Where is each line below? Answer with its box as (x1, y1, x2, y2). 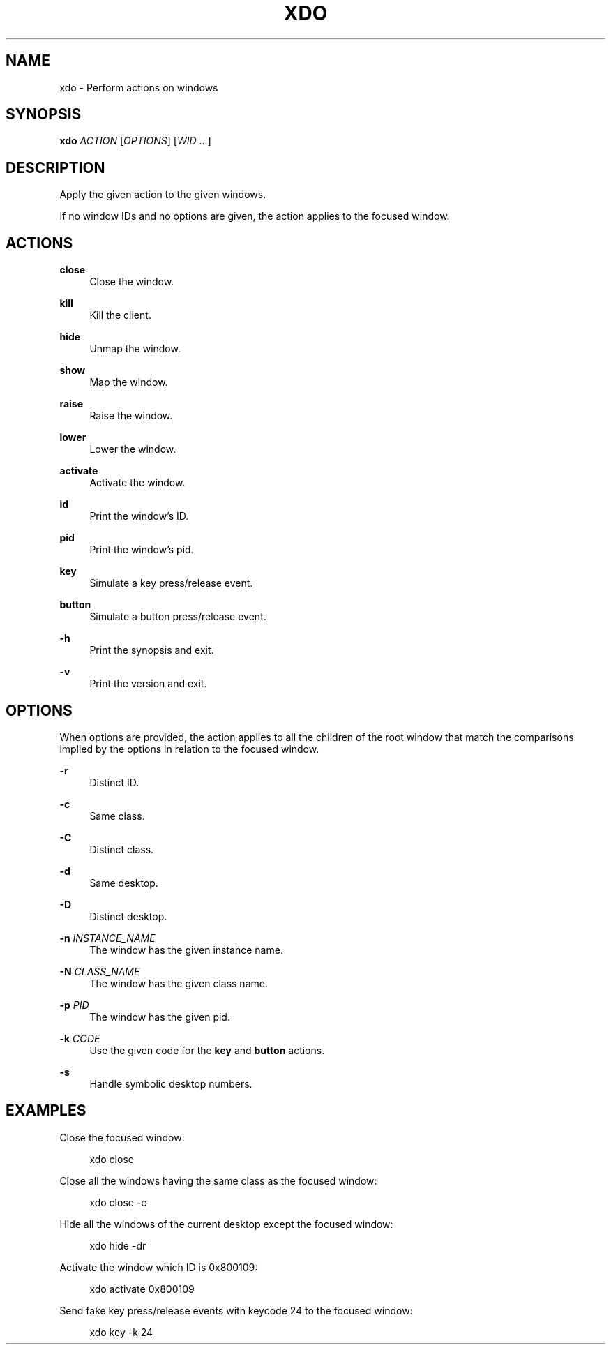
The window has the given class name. (89, 977, 268, 989)
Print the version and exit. (89, 677, 207, 690)
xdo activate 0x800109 (89, 1282, 195, 1295)
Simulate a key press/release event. (89, 577, 253, 590)
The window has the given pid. (89, 1010, 230, 1023)
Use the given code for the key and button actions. (89, 1044, 325, 1056)
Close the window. (89, 276, 174, 288)
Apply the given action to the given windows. (59, 188, 266, 201)
